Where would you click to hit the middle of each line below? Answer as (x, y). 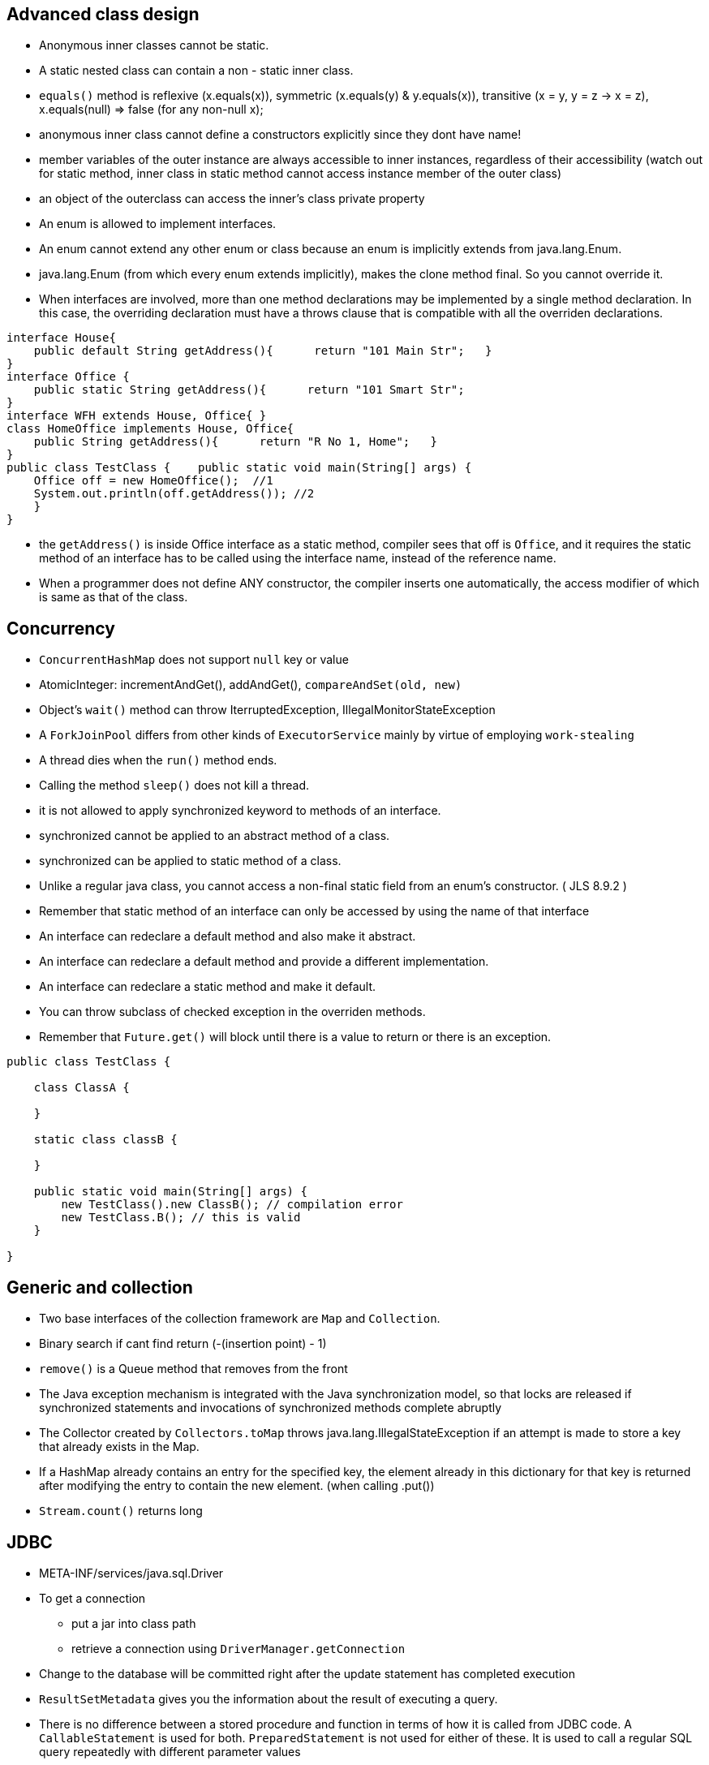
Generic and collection (100, 1287)
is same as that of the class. (114, 597)
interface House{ (61, 338)
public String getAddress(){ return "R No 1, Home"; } (236, 442)
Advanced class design (103, 14)
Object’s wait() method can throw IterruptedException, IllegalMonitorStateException (267, 710)
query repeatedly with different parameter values (170, 1751)
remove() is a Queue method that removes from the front (193, 1369)
